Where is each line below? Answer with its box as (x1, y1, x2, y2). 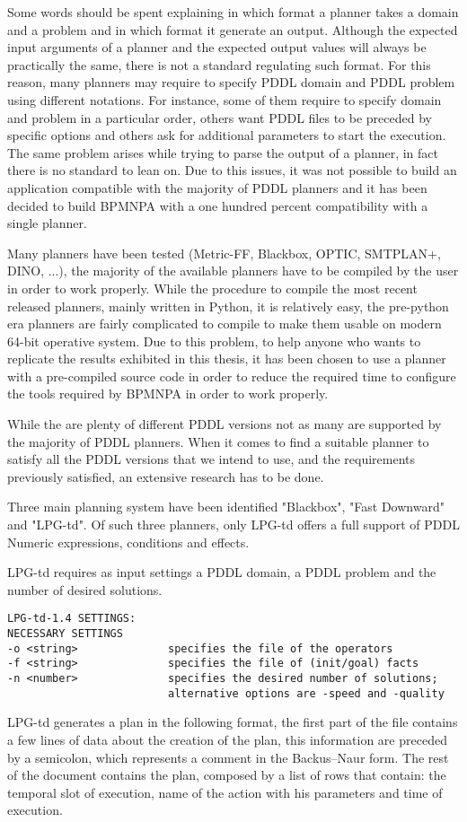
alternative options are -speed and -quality (167, 686, 445, 700)
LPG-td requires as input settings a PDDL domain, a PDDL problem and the (7, 563, 436, 582)
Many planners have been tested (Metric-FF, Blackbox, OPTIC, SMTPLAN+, (7, 243, 441, 262)
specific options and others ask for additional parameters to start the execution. (7, 126, 446, 144)
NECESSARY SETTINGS (7, 627, 123, 641)
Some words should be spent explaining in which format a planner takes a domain (7, 3, 459, 21)
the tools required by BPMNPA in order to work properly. (7, 384, 329, 403)
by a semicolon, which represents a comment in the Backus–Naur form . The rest (7, 748, 449, 766)
